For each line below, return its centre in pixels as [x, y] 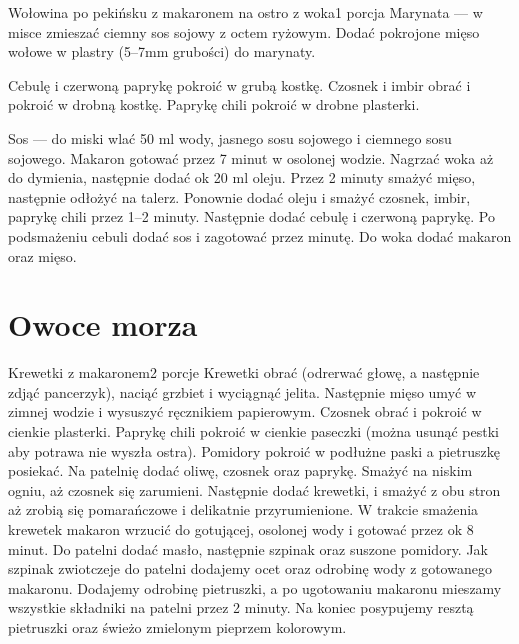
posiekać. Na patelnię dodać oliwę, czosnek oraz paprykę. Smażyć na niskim [240, 470]
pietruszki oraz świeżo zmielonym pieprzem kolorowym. [177, 626]
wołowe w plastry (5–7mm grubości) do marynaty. [162, 51]
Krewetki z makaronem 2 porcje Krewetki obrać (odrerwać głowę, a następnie [244, 372]
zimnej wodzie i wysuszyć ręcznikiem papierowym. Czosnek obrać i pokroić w [245, 411]
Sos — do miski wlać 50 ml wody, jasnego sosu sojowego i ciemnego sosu [230, 137]
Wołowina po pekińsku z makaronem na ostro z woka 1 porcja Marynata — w [245, 12]
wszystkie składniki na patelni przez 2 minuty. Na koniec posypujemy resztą [241, 607]
